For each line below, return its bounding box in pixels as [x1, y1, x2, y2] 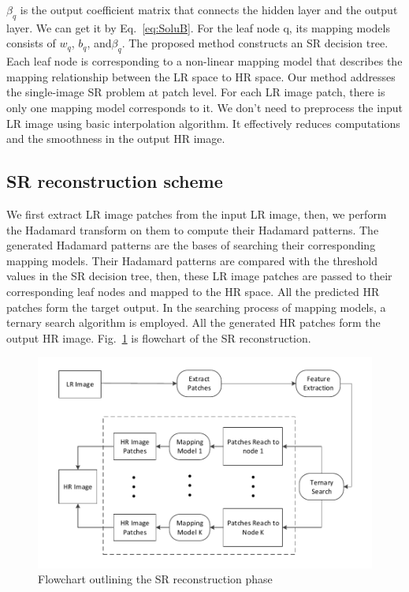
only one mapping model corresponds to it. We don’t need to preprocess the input [6, 99, 403, 115]
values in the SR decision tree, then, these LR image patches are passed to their [6, 268, 392, 284]
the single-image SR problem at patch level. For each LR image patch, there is [6, 84, 385, 100]
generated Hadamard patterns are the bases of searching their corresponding [6, 237, 376, 253]
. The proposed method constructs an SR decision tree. [121, 35, 389, 51]
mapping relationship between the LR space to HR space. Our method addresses [6, 68, 396, 84]
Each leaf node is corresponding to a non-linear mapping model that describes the [6, 53, 403, 69]
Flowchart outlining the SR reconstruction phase [38, 571, 273, 587]
